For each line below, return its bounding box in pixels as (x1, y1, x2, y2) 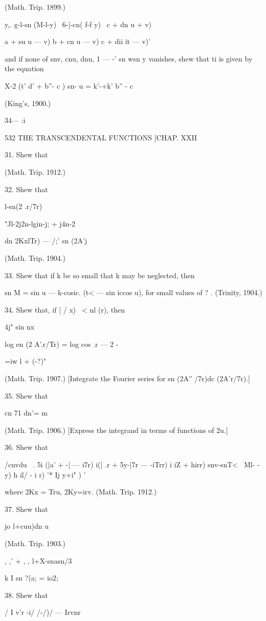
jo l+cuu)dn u (5, 521, 49, 531)
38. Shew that (5, 589, 48, 600)
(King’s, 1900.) (5, 97, 51, 108)
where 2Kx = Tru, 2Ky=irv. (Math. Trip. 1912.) (5, 486, 157, 497)
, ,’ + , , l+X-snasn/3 (5, 555, 72, 566)
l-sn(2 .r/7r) (5, 201, 42, 212)
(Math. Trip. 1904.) (5, 252, 66, 263)
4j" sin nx (5, 321, 35, 332)
